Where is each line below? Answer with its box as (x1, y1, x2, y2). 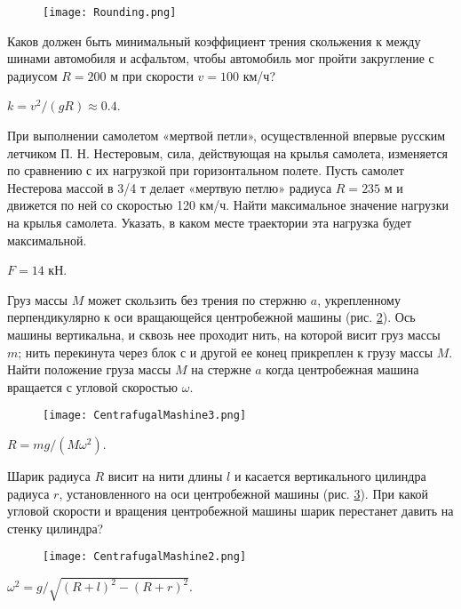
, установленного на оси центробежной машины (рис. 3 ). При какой (59, 484, 429, 502)
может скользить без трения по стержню (87, 290, 307, 309)
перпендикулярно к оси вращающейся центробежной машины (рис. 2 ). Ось (7, 308, 416, 326)
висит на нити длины (107, 467, 223, 485)
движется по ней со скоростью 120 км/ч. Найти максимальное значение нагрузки (7, 196, 449, 214)
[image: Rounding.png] (43, 6, 177, 19)
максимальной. (7, 230, 87, 249)
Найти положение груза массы (7, 360, 171, 379)
